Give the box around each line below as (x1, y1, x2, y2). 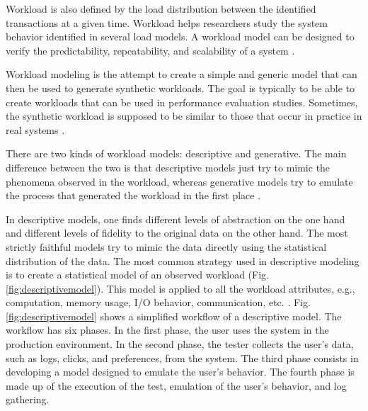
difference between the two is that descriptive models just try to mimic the (6, 159, 330, 174)
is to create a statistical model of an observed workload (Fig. (6, 267, 269, 282)
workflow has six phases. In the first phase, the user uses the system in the (6, 322, 329, 337)
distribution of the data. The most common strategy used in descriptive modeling (6, 253, 360, 268)
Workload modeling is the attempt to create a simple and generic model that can (6, 67, 357, 81)
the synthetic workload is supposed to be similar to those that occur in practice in (6, 108, 362, 123)
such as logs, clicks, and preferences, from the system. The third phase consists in (6, 350, 359, 365)
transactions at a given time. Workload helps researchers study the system (6, 15, 328, 30)
